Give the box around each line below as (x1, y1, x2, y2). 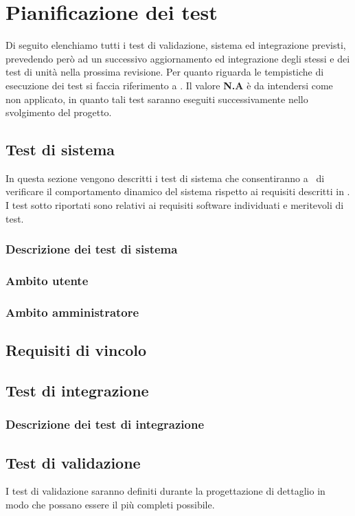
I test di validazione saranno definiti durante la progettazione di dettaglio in (5, 484, 325, 498)
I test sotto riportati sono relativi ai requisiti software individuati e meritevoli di (5, 198, 344, 212)
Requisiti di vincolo (5, 339, 147, 361)
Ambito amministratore (5, 303, 139, 320)
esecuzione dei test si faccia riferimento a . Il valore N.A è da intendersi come (5, 78, 333, 92)
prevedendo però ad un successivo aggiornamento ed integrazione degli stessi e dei (5, 51, 350, 65)
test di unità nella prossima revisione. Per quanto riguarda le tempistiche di (5, 65, 324, 79)
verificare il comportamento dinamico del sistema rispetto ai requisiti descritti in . (5, 184, 350, 199)
